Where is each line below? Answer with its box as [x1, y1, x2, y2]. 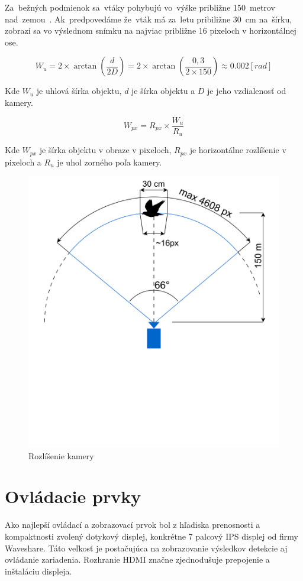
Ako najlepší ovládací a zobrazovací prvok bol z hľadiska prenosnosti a [5, 518, 260, 531]
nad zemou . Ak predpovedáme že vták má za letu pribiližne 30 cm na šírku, [5, 12, 292, 25]
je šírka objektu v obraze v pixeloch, [39, 144, 172, 156]
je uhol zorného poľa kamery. [57, 155, 162, 168]
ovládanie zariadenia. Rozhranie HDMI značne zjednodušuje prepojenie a [5, 553, 270, 566]
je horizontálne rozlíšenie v [189, 144, 286, 156]
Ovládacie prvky [5, 484, 141, 508]
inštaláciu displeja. [5, 564, 72, 577]
